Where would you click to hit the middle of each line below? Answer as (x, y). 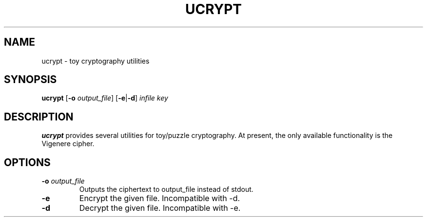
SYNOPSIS (30, 80)
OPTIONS (27, 162)
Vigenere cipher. (68, 144)
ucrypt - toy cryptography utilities (96, 61)
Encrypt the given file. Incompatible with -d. (160, 198)
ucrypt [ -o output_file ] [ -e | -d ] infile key (105, 98)
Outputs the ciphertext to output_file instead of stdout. (166, 189)
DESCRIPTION (39, 117)
